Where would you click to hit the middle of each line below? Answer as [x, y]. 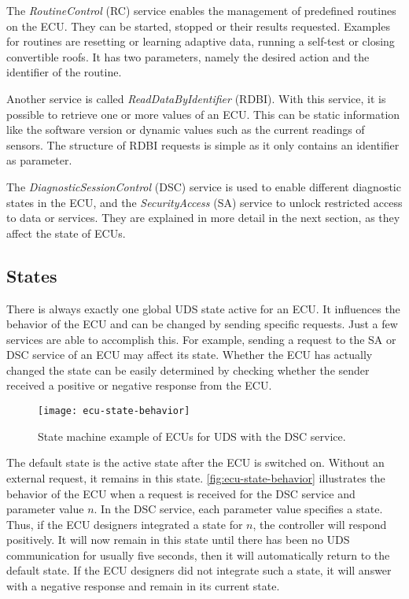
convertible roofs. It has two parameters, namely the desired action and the [188, 56]
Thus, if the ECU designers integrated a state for [125, 524]
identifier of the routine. [64, 72]
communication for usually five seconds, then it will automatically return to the [198, 555]
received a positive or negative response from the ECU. [139, 385]
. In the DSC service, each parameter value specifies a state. [238, 509]
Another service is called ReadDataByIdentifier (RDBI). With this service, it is [196, 98]
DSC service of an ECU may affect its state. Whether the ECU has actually [190, 355]
